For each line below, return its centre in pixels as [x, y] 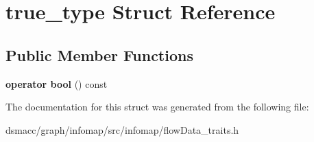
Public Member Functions [99, 55]
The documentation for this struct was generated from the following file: [157, 107]
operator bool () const [57, 83]
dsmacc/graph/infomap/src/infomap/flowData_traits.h [122, 129]
